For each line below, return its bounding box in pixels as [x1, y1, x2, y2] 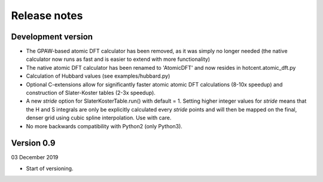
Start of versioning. [26, 165, 74, 172]
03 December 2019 [11, 154, 59, 161]
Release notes [11, 9, 83, 22]
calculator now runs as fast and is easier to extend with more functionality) [26, 55, 211, 63]
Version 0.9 [11, 138, 56, 149]
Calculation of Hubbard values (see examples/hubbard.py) [26, 72, 170, 80]
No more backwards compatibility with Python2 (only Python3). [26, 122, 182, 129]
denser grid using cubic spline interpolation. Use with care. [26, 114, 172, 122]
